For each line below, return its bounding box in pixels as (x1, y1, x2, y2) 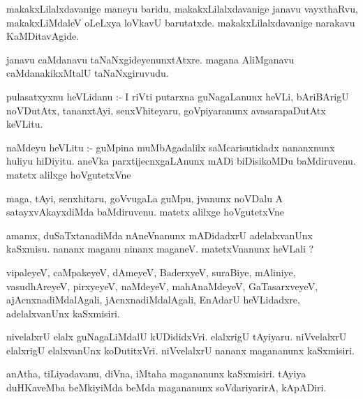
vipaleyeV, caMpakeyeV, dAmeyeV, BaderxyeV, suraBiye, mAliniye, (6, 264, 296, 279)
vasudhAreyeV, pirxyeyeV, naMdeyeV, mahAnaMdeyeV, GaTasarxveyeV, (6, 278, 318, 293)
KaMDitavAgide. (6, 29, 80, 43)
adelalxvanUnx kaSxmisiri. (6, 306, 120, 320)
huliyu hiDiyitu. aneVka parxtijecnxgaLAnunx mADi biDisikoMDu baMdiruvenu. (6, 153, 356, 168)
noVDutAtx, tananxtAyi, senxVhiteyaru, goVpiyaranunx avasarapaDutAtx (6, 103, 326, 117)
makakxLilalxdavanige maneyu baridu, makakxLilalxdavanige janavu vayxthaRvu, (6, 1, 358, 15)
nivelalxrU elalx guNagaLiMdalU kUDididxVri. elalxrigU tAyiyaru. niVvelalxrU (6, 329, 347, 344)
